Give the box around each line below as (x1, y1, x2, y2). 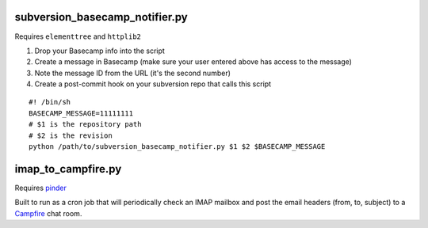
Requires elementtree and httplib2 (14, 32, 142, 41)
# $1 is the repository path (29, 120, 142, 129)
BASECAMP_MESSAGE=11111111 (29, 108, 134, 118)
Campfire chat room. (14, 208, 82, 218)
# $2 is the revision (29, 131, 113, 140)
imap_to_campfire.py (14, 162, 122, 176)
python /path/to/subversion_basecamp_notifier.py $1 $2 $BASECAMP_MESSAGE (29, 142, 326, 151)
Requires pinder (14, 183, 67, 192)
